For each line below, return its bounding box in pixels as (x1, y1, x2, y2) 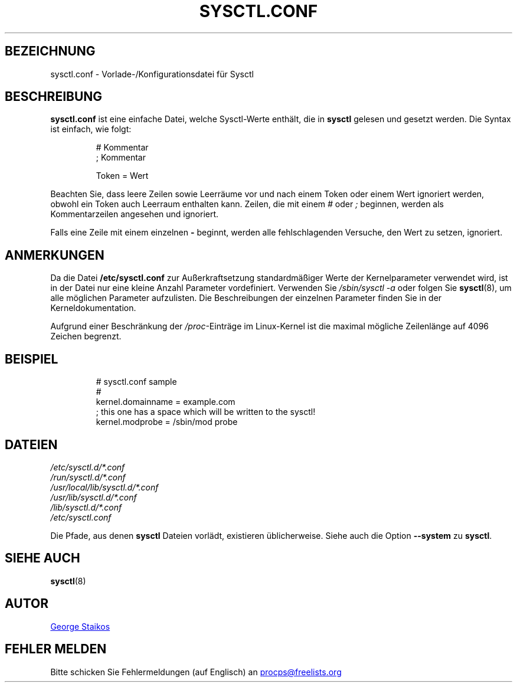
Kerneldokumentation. (50, 303, 136, 313)
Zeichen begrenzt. (50, 331, 122, 342)
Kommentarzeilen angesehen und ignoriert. (50, 209, 219, 220)
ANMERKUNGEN (5, 247, 104, 263)
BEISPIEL (5, 351, 58, 367)
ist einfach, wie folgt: (50, 124, 132, 135)
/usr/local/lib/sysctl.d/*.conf (50, 482, 159, 492)
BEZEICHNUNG (5, 44, 96, 59)
